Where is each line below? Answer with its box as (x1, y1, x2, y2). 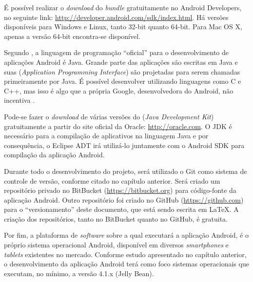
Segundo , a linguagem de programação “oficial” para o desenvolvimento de (4, 47, 229, 57)
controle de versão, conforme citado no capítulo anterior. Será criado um (4, 175, 220, 186)
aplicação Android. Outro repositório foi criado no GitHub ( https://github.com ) (4, 194, 244, 205)
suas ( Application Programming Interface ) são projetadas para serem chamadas (4, 66, 240, 76)
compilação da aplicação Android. (4, 150, 105, 160)
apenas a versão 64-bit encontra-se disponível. (4, 31, 140, 41)
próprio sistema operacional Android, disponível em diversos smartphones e (4, 240, 229, 250)
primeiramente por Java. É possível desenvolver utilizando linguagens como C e (4, 76, 241, 86)
